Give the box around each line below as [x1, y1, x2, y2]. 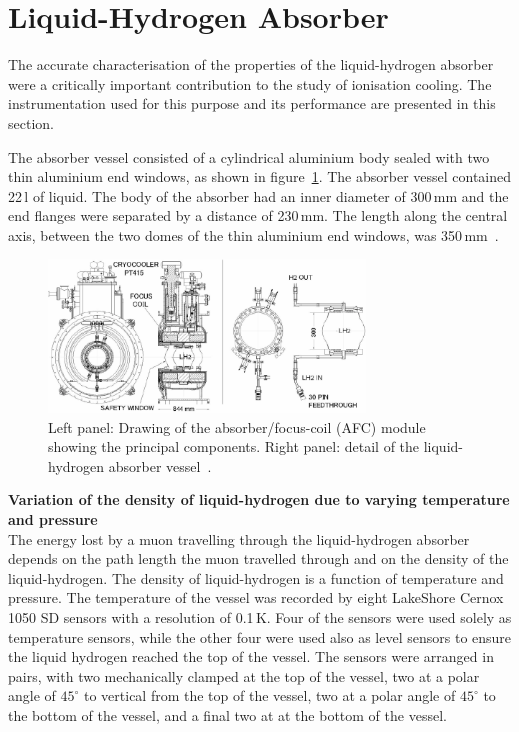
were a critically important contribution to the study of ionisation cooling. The [8, 73, 492, 94]
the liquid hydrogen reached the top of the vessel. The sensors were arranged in [8, 646, 494, 667]
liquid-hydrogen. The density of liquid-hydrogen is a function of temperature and [8, 567, 504, 588]
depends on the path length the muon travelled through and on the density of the [8, 548, 509, 569]
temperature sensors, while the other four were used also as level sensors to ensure [8, 626, 512, 647]
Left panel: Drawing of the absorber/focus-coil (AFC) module [48, 416, 426, 437]
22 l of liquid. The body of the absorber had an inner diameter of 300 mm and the [8, 185, 509, 206]
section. [8, 112, 54, 133]
